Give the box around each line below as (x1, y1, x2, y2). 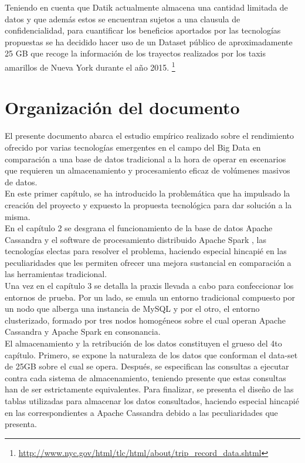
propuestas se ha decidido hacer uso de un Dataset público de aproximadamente (5, 35, 293, 48)
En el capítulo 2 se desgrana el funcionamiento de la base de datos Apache (5, 222, 273, 234)
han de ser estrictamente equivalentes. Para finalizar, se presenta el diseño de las (5, 383, 294, 395)
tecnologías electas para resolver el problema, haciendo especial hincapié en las (5, 245, 287, 257)
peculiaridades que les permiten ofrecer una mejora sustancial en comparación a (5, 256, 292, 268)
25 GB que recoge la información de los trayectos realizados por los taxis (5, 47, 266, 59)
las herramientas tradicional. (5, 268, 107, 280)
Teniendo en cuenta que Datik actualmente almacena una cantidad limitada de (5, 1, 288, 13)
